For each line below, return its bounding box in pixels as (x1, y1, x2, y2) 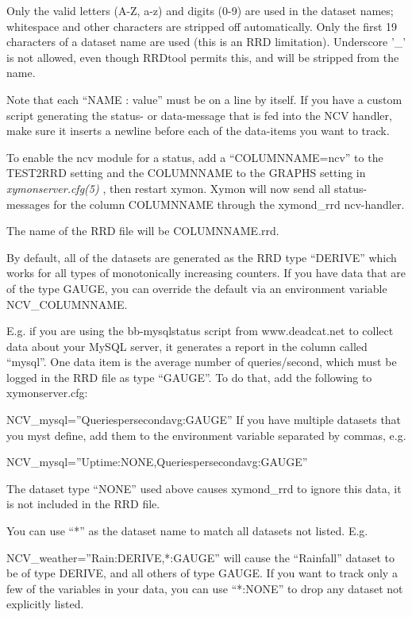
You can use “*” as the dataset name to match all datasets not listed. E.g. (6, 523, 368, 539)
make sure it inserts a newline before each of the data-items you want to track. (6, 122, 390, 139)
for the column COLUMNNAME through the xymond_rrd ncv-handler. (53, 195, 405, 212)
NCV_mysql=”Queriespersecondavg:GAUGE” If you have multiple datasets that (6, 411, 402, 428)
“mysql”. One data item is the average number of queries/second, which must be (6, 353, 397, 370)
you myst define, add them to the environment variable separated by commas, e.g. (6, 426, 406, 443)
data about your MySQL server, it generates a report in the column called (6, 337, 368, 354)
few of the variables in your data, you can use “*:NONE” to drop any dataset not (6, 580, 403, 596)
